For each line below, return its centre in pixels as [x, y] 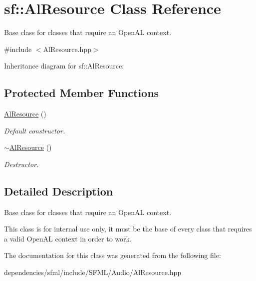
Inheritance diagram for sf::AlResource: [64, 66]
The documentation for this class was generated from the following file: [113, 255]
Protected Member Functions [82, 93]
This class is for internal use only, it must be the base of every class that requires [128, 229]
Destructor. [21, 164]
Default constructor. [35, 130]
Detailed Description [59, 191]
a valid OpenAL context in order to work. [68, 238]
